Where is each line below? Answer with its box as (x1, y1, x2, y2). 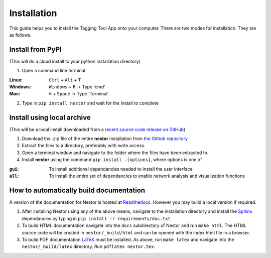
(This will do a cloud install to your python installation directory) (9, 58, 141, 64)
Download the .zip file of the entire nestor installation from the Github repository (22, 136, 188, 142)
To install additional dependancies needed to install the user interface (49, 166, 193, 172)
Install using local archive (9, 113, 91, 121)
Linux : (9, 77, 23, 83)
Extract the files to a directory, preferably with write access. (22, 143, 146, 149)
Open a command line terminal (22, 68, 85, 74)
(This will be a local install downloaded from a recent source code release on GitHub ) (9, 126, 186, 133)
